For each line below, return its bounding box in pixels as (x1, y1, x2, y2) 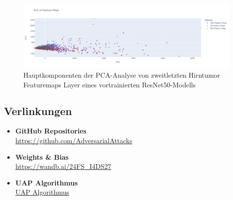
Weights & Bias (15, 151, 69, 162)
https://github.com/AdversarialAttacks (15, 135, 133, 146)
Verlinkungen (4, 103, 72, 118)
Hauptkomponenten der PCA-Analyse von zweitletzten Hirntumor (23, 70, 220, 80)
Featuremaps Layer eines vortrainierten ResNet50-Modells (23, 79, 196, 89)
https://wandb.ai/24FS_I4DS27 (15, 161, 112, 171)
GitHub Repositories (15, 126, 86, 136)
